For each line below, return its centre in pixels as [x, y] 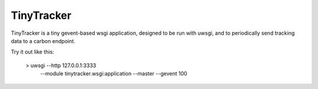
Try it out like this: [32, 52]
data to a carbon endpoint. [43, 41]
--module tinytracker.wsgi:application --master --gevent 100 [114, 74]
